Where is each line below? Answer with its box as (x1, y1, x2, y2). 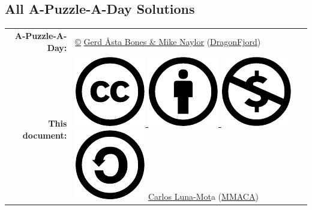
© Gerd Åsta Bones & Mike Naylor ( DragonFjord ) (75, 35, 261, 47)
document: (22, 128, 67, 141)
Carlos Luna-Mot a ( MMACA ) (148, 190, 259, 202)
